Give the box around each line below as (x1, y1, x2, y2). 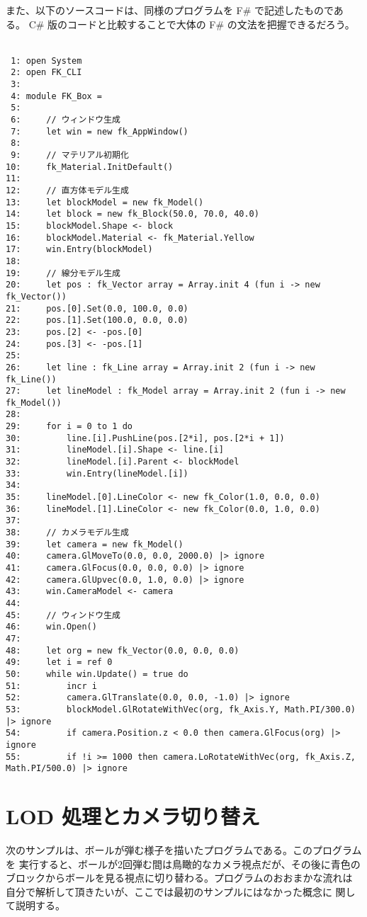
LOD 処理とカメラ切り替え (6, 802, 260, 830)
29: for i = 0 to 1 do (6, 421, 132, 432)
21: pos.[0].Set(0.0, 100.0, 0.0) (6, 303, 188, 314)
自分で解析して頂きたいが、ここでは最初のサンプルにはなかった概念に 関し (6, 884, 356, 899)
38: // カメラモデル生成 (6, 528, 129, 538)
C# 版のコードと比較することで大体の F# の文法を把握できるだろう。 (28, 16, 355, 31)
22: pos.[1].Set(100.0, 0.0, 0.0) (6, 315, 188, 326)
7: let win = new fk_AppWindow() (11, 126, 188, 137)
